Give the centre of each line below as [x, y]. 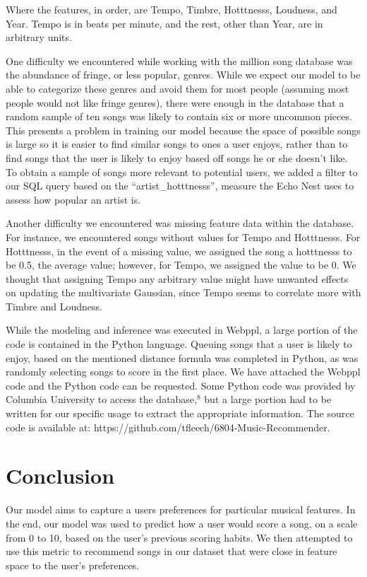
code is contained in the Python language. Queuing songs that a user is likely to [179, 344]
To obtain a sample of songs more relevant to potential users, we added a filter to [182, 171]
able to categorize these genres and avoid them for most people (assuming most [178, 88]
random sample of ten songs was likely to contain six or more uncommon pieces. [179, 116]
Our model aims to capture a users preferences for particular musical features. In [181, 509]
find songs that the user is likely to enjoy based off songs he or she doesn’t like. [177, 157]
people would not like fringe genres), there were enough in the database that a [175, 102]
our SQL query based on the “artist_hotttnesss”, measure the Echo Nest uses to [180, 186]
